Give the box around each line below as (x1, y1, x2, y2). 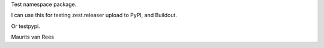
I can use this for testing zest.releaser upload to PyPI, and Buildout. (11, 12, 177, 19)
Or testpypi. (11, 23, 40, 30)
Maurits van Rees (11, 33, 54, 41)
